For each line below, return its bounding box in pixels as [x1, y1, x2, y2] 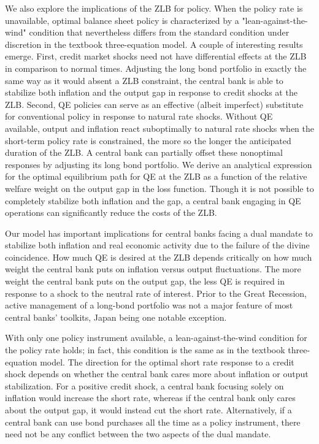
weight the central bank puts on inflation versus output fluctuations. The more [5, 262, 301, 275]
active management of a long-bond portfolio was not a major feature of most [5, 299, 293, 312]
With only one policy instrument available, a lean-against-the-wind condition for [5, 331, 307, 344]
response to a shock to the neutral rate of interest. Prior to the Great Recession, [5, 286, 307, 299]
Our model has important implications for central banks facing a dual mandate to [5, 226, 313, 239]
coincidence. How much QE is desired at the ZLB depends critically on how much [5, 250, 312, 263]
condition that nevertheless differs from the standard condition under [29, 26, 290, 39]
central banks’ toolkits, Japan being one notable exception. [5, 310, 227, 323]
